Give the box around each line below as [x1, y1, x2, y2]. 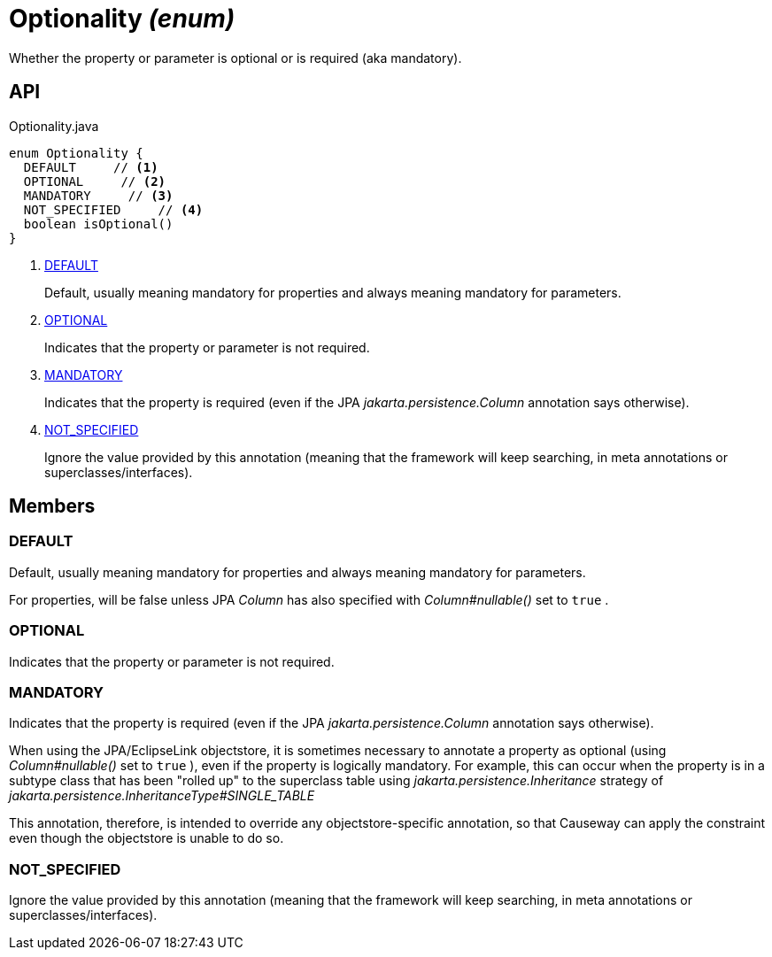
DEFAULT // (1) [23, 159, 158, 174]
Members [9, 495, 96, 518]
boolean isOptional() [23, 216, 174, 231]
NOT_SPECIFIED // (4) [23, 202, 204, 217]
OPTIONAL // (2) [23, 174, 166, 189]
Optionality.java [9, 118, 99, 134]
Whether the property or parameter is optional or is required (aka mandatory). [9, 50, 462, 66]
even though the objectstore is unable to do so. [9, 830, 284, 846]
